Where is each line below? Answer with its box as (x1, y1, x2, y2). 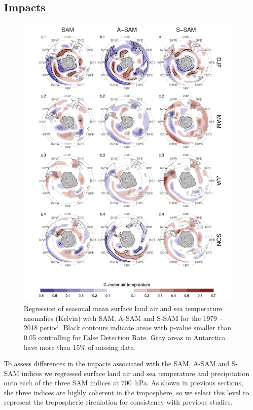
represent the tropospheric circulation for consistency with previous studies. (4, 397, 233, 407)
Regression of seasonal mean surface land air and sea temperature (24, 303, 222, 314)
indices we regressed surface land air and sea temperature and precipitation (21, 368, 250, 378)
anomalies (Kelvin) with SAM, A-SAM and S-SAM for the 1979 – (24, 313, 223, 323)
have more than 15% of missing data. (24, 342, 136, 352)
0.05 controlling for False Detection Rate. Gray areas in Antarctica (24, 332, 225, 342)
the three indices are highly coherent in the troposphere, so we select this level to (4, 387, 249, 397)
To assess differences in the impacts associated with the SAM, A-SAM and (4, 358, 230, 369)
